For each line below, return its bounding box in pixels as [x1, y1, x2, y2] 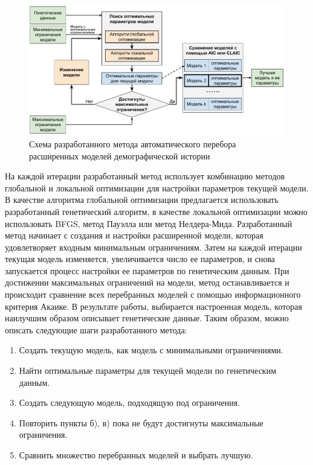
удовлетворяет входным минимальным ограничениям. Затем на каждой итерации [5, 240, 302, 253]
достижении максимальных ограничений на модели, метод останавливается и [5, 276, 289, 289]
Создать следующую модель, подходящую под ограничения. [19, 396, 240, 409]
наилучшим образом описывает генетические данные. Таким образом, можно [5, 312, 289, 324]
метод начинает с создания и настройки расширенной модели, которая [5, 229, 263, 242]
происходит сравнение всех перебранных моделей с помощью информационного [5, 288, 301, 301]
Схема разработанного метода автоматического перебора [29, 137, 236, 150]
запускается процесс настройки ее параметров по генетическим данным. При [5, 264, 289, 277]
